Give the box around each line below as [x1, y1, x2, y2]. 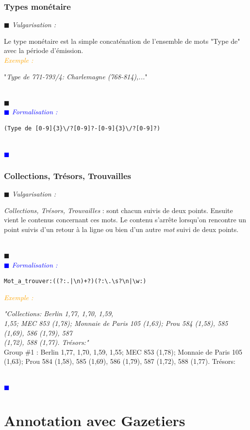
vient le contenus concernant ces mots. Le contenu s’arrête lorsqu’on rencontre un [4, 215, 246, 225]
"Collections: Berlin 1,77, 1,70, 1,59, [4, 308, 114, 319]
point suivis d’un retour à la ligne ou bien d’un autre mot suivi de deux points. [4, 224, 239, 234]
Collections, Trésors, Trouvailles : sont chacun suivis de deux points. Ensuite [4, 205, 233, 215]
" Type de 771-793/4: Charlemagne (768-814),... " [4, 71, 148, 81]
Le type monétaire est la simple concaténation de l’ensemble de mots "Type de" [4, 36, 240, 46]
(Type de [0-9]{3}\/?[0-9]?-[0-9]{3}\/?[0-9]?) [4, 125, 161, 132]
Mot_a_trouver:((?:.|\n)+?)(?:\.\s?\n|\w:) [4, 278, 147, 285]
